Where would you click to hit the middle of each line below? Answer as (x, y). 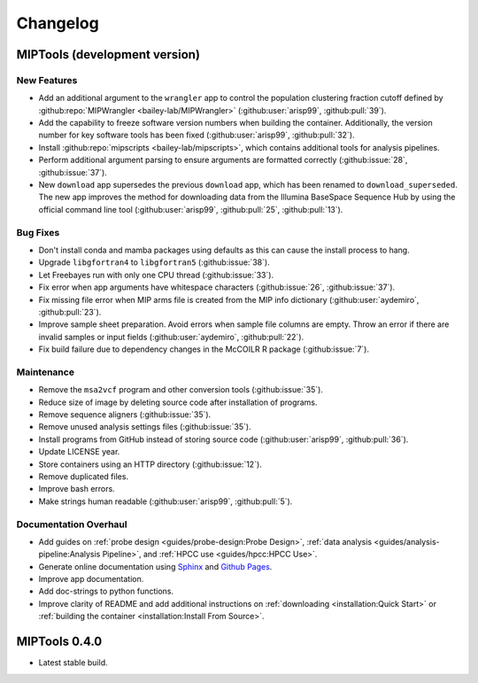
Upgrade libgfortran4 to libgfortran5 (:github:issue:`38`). (154, 262)
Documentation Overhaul (72, 524)
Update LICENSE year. (79, 452)
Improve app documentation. (91, 579)
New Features (47, 80)
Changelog (58, 23)
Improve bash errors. (77, 489)
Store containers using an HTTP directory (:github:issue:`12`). (150, 464)
